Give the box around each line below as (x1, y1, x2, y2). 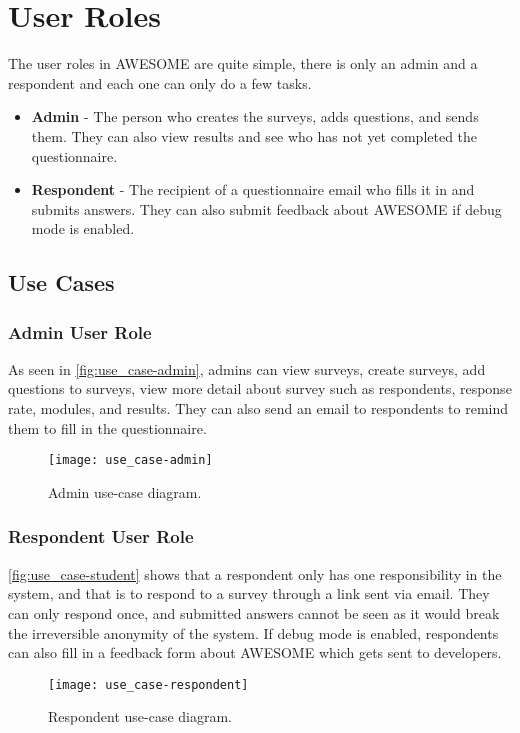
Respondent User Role (8, 524, 194, 549)
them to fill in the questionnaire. (8, 417, 207, 438)
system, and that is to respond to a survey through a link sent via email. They (8, 583, 490, 604)
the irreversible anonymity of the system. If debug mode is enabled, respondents (8, 622, 499, 643)
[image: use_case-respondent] (48, 677, 249, 692)
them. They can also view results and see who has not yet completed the (31, 125, 478, 146)
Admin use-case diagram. (48, 481, 202, 502)
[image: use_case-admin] (48, 453, 213, 468)
